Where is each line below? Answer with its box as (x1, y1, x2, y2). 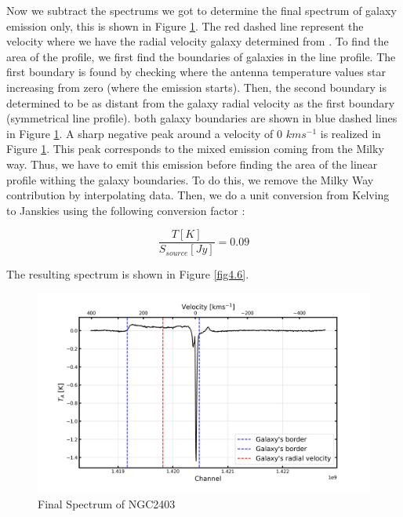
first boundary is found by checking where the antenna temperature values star (6, 64, 386, 80)
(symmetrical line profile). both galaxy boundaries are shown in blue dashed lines (6, 110, 398, 126)
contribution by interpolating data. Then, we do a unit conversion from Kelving (6, 187, 390, 203)
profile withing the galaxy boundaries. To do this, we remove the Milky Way (6, 171, 374, 188)
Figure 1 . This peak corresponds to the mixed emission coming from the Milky (6, 140, 384, 157)
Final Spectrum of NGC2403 (38, 495, 176, 512)
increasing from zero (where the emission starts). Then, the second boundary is (6, 78, 387, 95)
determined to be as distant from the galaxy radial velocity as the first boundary (6, 94, 395, 111)
